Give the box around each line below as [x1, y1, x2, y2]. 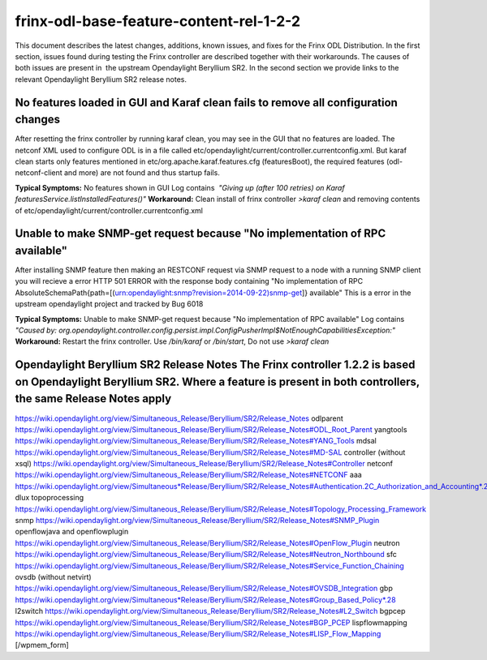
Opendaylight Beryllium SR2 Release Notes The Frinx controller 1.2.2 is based [15, 358, 416, 372]
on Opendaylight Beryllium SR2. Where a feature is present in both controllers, [15, 375, 420, 388]
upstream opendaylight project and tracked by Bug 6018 [15, 299, 204, 309]
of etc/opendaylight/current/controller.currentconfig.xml [15, 205, 203, 215]
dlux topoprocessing [15, 493, 84, 503]
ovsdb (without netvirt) [15, 572, 93, 581]
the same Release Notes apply [15, 392, 172, 405]
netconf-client [15, 168, 62, 178]
